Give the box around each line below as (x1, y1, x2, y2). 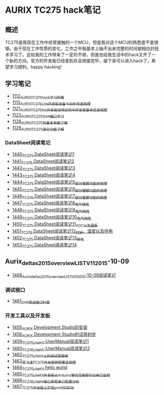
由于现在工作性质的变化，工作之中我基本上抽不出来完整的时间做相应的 (13, 46, 155, 51)
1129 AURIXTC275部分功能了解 (12, 124, 64, 132)
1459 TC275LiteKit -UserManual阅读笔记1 (12, 338, 89, 346)
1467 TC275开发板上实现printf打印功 (12, 383, 74, 391)
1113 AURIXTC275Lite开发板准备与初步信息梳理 (12, 99, 91, 106)
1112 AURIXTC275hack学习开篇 (12, 93, 64, 100)
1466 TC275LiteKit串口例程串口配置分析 (12, 377, 80, 384)
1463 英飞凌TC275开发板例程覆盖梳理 (12, 358, 76, 365)
